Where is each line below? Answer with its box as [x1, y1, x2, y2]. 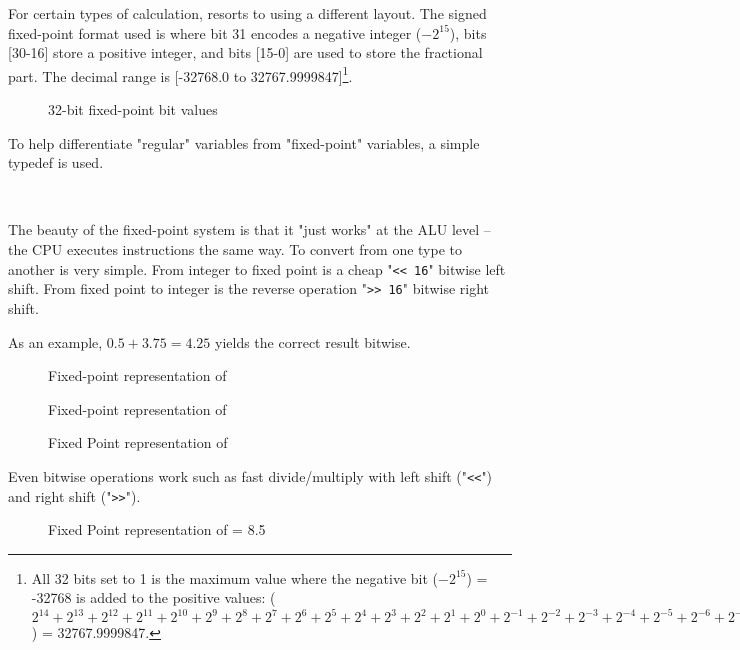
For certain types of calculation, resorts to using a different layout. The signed [8, 3, 487, 23]
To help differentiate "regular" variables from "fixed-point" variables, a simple [8, 132, 480, 153]
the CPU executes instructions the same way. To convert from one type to [8, 239, 463, 259]
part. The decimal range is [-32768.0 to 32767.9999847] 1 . [8, 62, 353, 86]
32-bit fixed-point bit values [48, 99, 218, 120]
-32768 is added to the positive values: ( [31, 587, 276, 608]
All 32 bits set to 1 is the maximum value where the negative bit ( [31, 567, 439, 588]
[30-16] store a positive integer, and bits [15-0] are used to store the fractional [8, 42, 483, 63]
